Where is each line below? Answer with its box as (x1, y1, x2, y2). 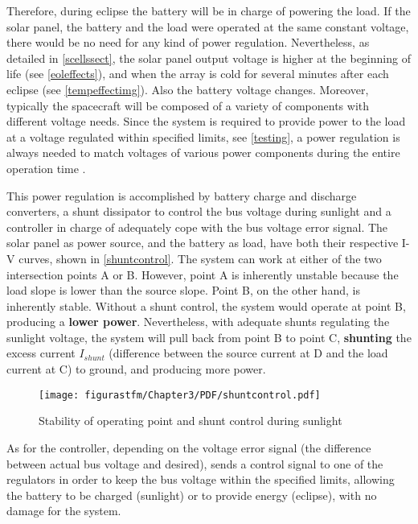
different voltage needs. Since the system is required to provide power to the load (6, 113, 406, 130)
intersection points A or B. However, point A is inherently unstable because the (6, 266, 399, 283)
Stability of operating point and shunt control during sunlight (39, 412, 342, 429)
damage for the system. (6, 502, 121, 519)
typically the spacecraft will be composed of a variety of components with (6, 97, 370, 113)
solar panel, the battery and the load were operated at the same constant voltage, (6, 18, 409, 35)
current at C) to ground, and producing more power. (6, 361, 266, 378)
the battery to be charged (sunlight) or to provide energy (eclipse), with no (6, 486, 377, 503)
